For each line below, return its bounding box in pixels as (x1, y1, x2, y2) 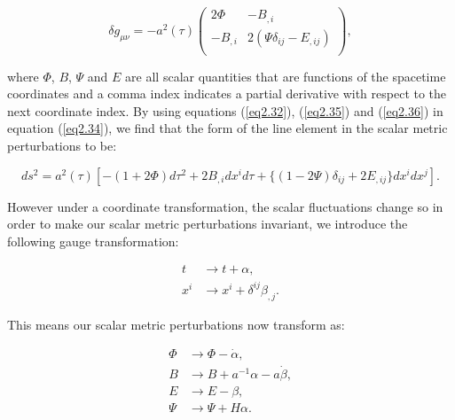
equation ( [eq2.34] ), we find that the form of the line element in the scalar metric (7, 119, 448, 137)
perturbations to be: (7, 136, 117, 154)
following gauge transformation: (7, 231, 179, 250)
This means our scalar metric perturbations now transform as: (7, 315, 345, 333)
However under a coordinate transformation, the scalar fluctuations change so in (7, 197, 443, 215)
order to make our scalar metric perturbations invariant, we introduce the (7, 214, 408, 233)
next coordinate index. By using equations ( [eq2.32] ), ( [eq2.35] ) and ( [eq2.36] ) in (7, 101, 443, 120)
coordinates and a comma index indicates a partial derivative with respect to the (7, 84, 447, 103)
